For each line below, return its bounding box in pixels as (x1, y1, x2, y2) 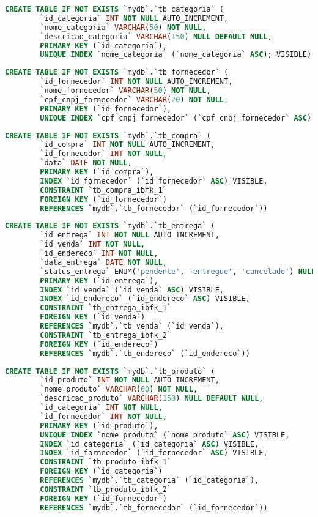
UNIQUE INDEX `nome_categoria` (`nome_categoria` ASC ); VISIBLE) (40, 50, 312, 59)
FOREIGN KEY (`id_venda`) (40, 313, 146, 322)
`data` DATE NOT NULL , (40, 158, 132, 168)
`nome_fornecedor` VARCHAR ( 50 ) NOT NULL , (40, 86, 211, 95)
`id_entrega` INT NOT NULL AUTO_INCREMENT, (40, 231, 220, 240)
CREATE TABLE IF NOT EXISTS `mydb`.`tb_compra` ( (5, 131, 211, 140)
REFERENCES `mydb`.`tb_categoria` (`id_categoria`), (40, 476, 259, 485)
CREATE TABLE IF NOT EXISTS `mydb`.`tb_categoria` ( (5, 5, 224, 13)
